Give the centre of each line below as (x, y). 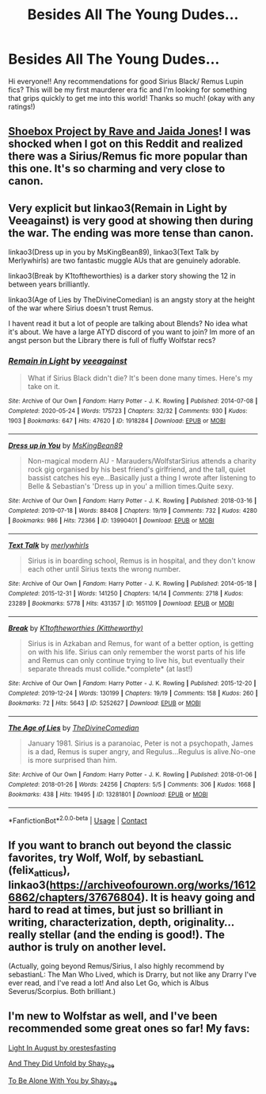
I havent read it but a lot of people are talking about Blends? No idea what (128, 324)
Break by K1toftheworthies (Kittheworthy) (76, 628)
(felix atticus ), (39, 871)
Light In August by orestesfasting (62, 1048)
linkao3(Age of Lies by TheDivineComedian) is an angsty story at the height (132, 300)
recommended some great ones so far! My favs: (129, 1029)
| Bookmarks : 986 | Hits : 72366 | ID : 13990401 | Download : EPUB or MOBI (111, 520)
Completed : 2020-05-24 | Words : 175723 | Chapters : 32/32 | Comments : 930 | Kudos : (128, 411)
